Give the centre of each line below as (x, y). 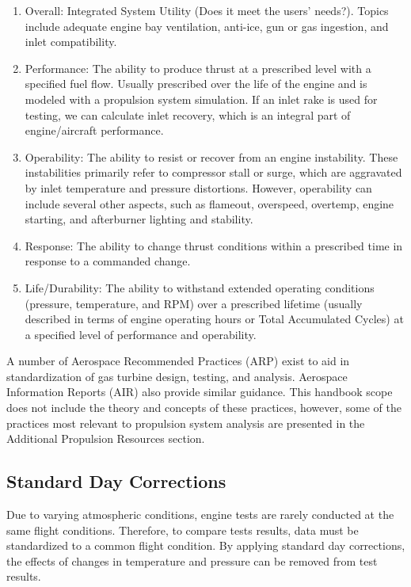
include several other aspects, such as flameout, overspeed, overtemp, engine (209, 203)
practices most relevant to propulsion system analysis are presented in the (186, 423)
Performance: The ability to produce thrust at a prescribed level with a (198, 68)
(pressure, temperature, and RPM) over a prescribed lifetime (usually (194, 303)
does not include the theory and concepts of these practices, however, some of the (204, 408)
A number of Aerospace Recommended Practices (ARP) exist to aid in (178, 361)
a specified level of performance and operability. (141, 334)
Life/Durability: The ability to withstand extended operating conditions (200, 287)
